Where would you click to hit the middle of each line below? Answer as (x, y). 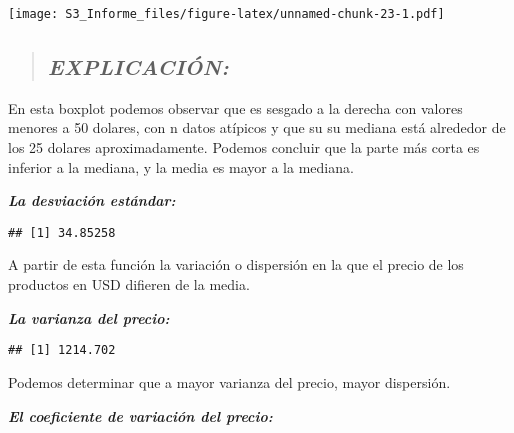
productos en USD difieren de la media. (129, 284)
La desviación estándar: (92, 200)
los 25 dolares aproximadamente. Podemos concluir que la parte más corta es (244, 147)
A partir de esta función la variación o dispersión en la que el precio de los (236, 264)
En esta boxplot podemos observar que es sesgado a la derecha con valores (235, 107)
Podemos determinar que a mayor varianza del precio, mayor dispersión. (229, 381)
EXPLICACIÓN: (138, 66)
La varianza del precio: (89, 317)
